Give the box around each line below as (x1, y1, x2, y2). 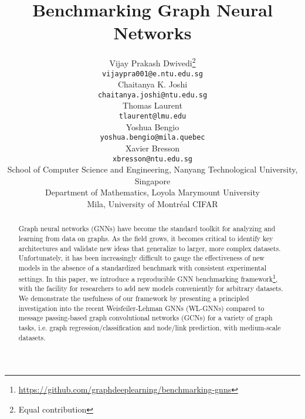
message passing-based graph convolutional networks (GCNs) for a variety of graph (18, 313, 273, 323)
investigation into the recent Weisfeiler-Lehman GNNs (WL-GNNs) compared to (18, 303, 265, 313)
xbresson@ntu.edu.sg (112, 154, 193, 163)
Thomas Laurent (123, 99, 182, 111)
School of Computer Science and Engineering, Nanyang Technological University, (7, 163, 298, 175)
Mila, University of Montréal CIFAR (87, 198, 218, 209)
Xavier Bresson (125, 141, 180, 154)
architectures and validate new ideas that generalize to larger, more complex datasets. (18, 243, 281, 253)
